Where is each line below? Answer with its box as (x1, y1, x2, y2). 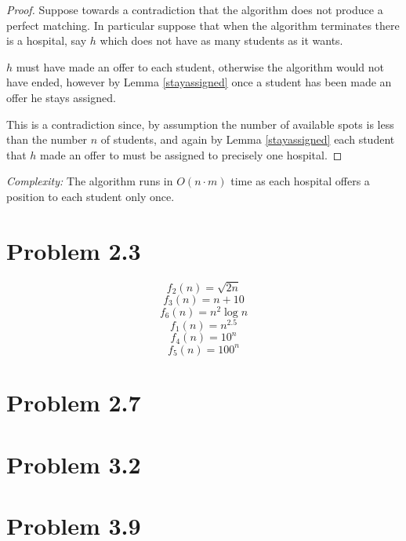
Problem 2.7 (6, 386, 141, 419)
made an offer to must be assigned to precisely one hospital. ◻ (40, 146, 343, 163)
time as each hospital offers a (230, 173, 370, 189)
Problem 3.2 (6, 448, 141, 480)
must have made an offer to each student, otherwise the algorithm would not (16, 58, 385, 75)
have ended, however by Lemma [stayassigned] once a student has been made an (6, 74, 392, 90)
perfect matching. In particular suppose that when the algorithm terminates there (6, 16, 400, 33)
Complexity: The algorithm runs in (6, 173, 173, 189)
